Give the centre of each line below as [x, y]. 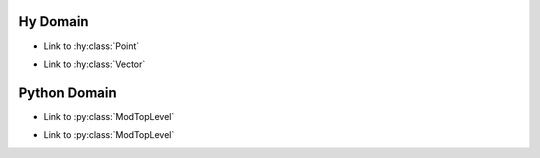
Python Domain [67, 92]
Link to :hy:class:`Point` [91, 46]
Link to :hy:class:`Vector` [94, 64]
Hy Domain [53, 21]
